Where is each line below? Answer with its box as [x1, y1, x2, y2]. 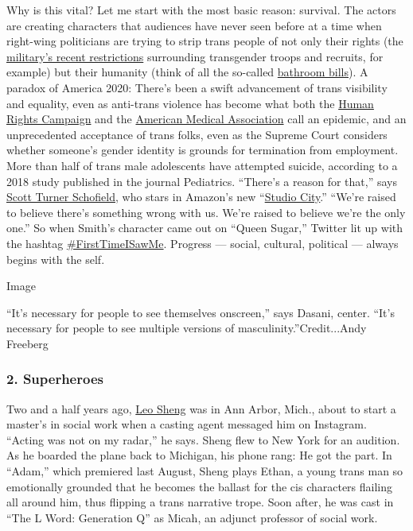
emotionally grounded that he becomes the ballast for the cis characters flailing [6, 478, 393, 494]
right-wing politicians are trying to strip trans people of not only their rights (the [6, 33, 403, 49]
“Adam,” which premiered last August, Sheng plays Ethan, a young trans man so [6, 463, 403, 479]
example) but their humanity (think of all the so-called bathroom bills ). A [6, 64, 368, 80]
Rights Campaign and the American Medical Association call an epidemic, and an [6, 110, 407, 127]
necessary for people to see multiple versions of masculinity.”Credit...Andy [6, 320, 367, 336]
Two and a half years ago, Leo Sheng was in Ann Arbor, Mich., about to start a [6, 400, 396, 417]
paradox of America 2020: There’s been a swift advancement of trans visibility [6, 79, 388, 95]
